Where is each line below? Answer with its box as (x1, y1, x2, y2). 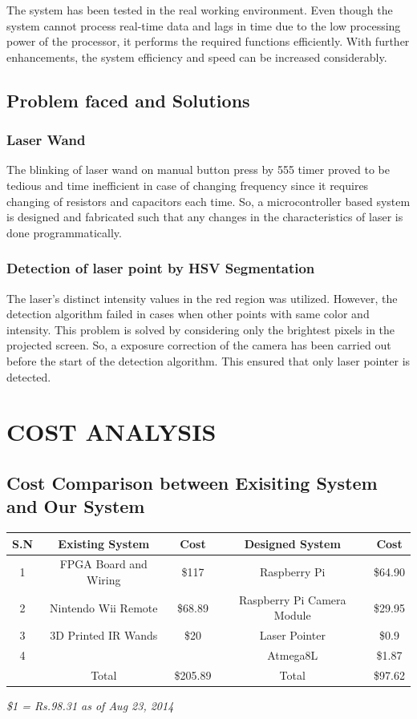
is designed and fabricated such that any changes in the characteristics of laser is (6, 208, 403, 225)
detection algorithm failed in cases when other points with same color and (6, 305, 370, 322)
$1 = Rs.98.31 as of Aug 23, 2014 (6, 697, 174, 714)
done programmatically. (6, 224, 122, 240)
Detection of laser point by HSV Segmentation (6, 258, 315, 278)
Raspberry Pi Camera (238, 591, 346, 608)
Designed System (244, 535, 341, 551)
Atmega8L (267, 647, 318, 664)
